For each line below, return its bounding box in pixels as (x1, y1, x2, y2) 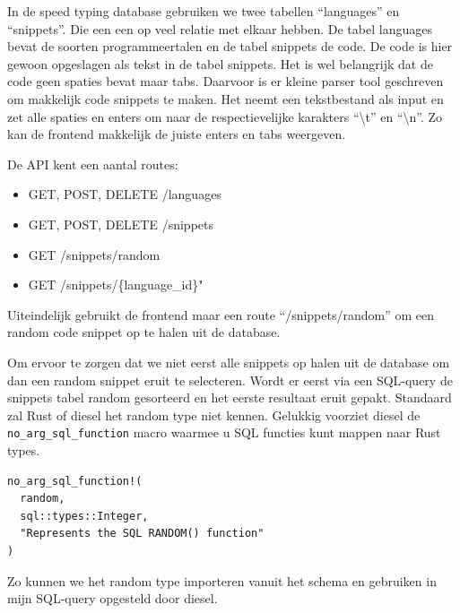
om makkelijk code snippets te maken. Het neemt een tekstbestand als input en (7, 89, 444, 108)
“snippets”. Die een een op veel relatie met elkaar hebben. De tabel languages (7, 19, 432, 38)
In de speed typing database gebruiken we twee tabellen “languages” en (7, 2, 400, 20)
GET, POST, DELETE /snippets (28, 214, 214, 233)
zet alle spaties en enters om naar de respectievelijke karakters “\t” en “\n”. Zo (7, 107, 443, 125)
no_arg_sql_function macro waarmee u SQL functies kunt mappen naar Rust (7, 423, 441, 442)
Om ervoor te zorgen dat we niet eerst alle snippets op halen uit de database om (7, 352, 450, 371)
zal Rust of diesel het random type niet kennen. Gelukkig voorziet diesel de (7, 405, 421, 424)
